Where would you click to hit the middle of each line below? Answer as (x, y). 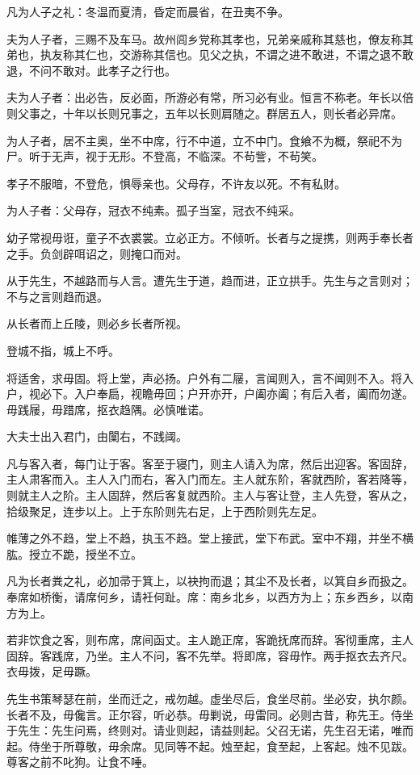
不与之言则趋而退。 (57, 296)
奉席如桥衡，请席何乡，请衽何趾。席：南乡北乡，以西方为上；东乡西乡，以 (204, 597)
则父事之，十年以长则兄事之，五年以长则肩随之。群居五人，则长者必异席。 (204, 113)
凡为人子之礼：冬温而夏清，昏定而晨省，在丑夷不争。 (148, 11)
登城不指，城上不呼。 (63, 350)
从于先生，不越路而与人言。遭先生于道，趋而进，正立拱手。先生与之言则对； (210, 281)
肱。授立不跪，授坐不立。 (74, 553)
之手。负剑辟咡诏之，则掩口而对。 (97, 253)
